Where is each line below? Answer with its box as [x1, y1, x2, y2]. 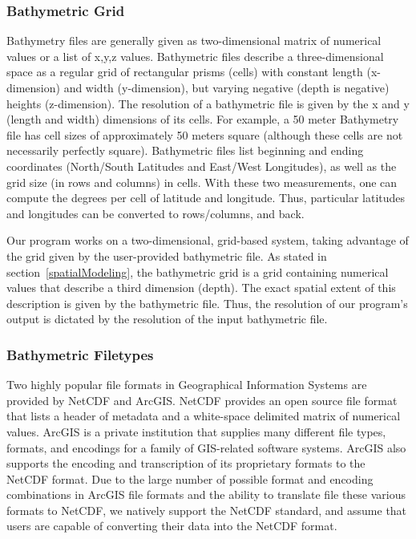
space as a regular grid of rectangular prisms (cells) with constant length [6, 63, 363, 80]
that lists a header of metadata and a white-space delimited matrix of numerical [6, 407, 401, 424]
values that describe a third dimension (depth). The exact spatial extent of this [6, 279, 396, 296]
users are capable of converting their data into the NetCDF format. [6, 517, 337, 534]
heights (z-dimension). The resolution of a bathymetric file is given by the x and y [6, 95, 410, 111]
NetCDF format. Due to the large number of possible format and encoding [6, 470, 374, 487]
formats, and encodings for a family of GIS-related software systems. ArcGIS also [6, 439, 406, 456]
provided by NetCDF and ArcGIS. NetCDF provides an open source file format [6, 391, 398, 408]
